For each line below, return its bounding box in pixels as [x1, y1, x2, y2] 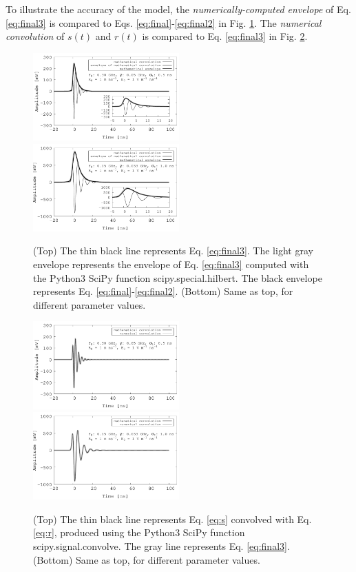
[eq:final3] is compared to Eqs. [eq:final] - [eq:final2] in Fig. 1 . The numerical [6, 15, 322, 30]
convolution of [6, 29, 65, 43]
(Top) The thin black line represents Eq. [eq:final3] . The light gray [33, 243, 313, 258]
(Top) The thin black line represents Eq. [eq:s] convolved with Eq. [33, 511, 312, 526]
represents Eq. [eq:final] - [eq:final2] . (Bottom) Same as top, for [33, 284, 293, 298]
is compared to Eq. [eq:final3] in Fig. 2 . [142, 29, 308, 43]
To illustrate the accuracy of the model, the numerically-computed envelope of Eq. [6, 2, 351, 16]
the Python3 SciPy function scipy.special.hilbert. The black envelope [33, 270, 322, 285]
